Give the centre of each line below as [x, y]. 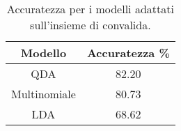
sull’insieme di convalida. [90, 25]
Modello [44, 53]
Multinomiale [44, 94]
